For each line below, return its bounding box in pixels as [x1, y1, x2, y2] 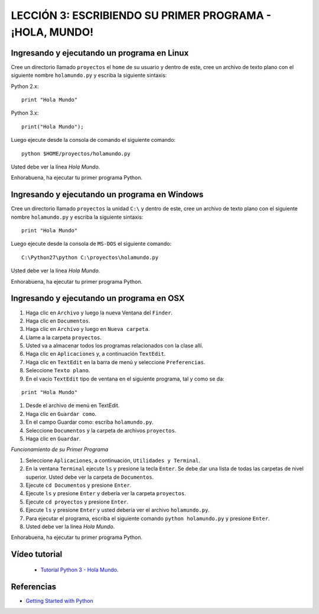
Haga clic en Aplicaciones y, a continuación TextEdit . [25, 350, 166, 358]
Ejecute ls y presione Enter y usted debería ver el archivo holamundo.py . [25, 506, 210, 514]
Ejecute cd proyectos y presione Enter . [25, 498, 129, 505]
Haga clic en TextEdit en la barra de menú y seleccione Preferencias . [25, 358, 206, 366]
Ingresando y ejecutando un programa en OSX [11, 293, 185, 304]
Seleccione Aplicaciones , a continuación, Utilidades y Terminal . [25, 457, 200, 464]
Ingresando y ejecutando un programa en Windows [11, 190, 204, 200]
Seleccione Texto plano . [25, 367, 90, 374]
